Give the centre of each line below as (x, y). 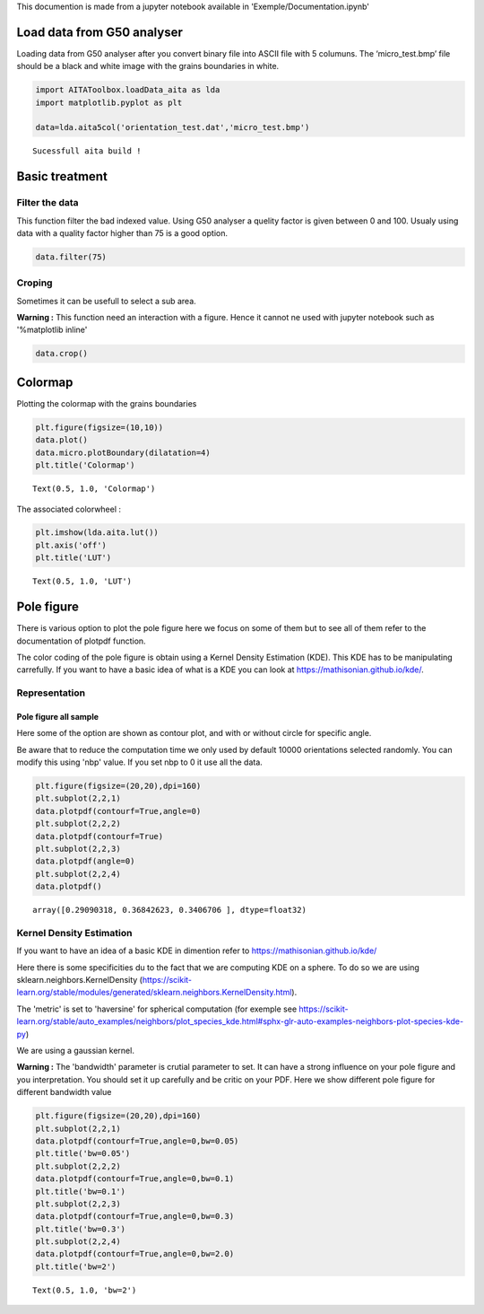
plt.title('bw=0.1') (80, 1191)
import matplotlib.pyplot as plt (109, 102)
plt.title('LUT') (73, 558)
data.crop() (62, 354)
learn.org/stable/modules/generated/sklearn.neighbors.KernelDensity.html (154, 993)
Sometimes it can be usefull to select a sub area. (106, 301)
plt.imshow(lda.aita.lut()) (97, 533)
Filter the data (48, 203)
